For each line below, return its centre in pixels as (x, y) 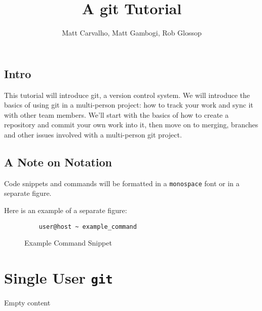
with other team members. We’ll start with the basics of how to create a (116, 114)
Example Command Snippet (68, 243)
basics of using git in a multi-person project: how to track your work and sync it (129, 105)
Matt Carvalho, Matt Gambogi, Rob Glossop (132, 33)
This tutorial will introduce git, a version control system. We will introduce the (127, 95)
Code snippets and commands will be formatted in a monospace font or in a (122, 183)
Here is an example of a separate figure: (66, 210)
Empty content (27, 303)
